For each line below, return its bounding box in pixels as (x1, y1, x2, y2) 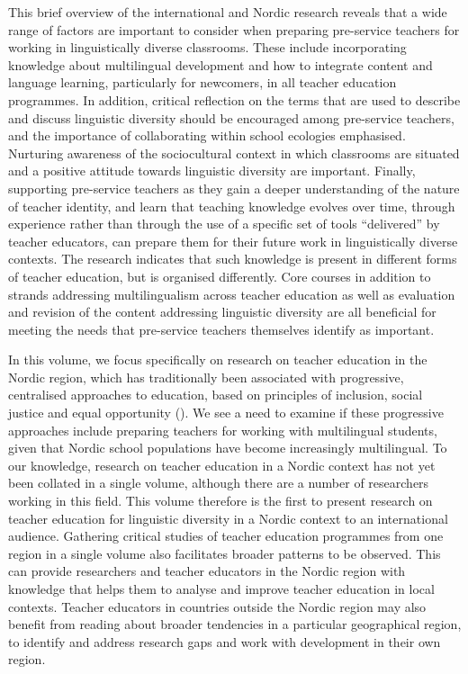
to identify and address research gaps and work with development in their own (8, 632, 441, 651)
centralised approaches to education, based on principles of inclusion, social (8, 385, 423, 404)
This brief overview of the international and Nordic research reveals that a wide (8, 3, 447, 21)
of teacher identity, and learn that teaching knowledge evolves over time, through (8, 196, 455, 215)
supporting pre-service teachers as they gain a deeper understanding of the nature (8, 178, 460, 197)
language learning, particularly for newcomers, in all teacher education (8, 73, 397, 92)
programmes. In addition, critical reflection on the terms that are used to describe (8, 90, 461, 109)
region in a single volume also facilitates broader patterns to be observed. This (8, 544, 441, 562)
